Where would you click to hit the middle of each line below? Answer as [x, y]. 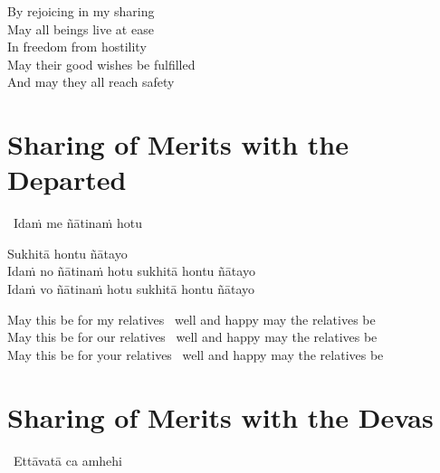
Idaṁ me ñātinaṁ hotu [77, 223]
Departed [67, 180]
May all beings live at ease [81, 28]
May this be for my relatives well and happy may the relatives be [191, 319]
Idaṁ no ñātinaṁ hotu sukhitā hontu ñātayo [131, 271]
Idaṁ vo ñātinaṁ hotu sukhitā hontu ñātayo [131, 289]
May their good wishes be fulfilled [101, 64]
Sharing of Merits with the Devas [220, 416]
